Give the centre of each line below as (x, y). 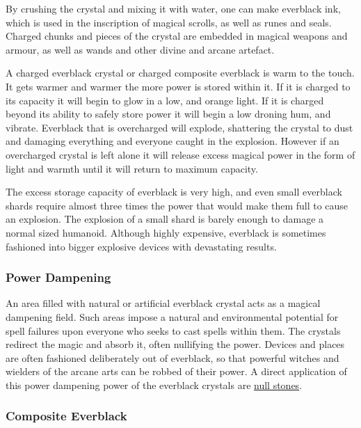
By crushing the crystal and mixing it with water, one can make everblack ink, (173, 8)
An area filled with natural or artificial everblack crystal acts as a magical (163, 303)
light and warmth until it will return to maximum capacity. (132, 168)
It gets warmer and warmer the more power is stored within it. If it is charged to (178, 86)
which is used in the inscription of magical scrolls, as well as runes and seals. (169, 22)
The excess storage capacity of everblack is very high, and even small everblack (174, 192)
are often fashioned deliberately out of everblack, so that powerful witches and (173, 357)
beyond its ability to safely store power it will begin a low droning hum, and (168, 114)
